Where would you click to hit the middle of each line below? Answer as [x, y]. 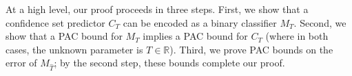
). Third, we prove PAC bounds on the [251, 49]
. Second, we [320, 22]
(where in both [297, 36]
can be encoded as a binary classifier [200, 22]
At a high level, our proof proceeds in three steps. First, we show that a [157, 9]
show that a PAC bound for [64, 36]
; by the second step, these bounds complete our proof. [169, 63]
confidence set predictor [55, 22]
